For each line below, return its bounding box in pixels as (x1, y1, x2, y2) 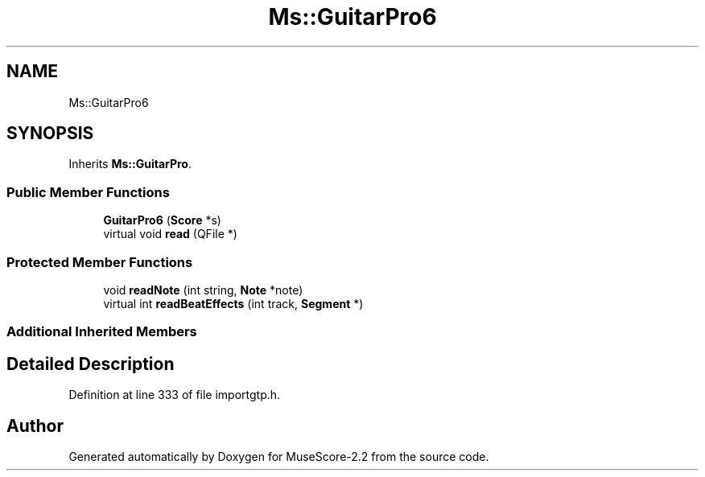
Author (6, 415, 64, 436)
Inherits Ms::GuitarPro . (68, 157, 192, 171)
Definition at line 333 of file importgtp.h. (68, 388, 281, 402)
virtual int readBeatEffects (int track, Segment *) (103, 296, 364, 310)
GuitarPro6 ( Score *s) (103, 213, 221, 228)
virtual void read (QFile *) (103, 227, 237, 241)
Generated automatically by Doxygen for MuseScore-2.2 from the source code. (68, 450, 489, 463)
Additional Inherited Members (6, 323, 197, 340)
